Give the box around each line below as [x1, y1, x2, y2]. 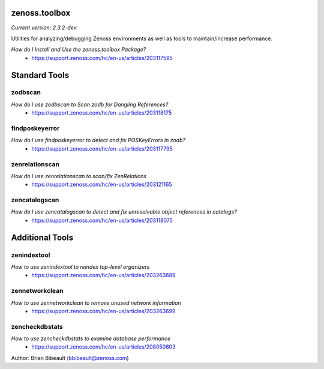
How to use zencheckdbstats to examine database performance [11, 335, 171, 342]
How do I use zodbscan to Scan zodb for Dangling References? [11, 101, 169, 108]
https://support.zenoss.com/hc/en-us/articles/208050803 [31, 343, 176, 350]
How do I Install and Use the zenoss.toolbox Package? [11, 46, 146, 53]
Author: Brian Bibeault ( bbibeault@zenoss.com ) [11, 354, 129, 361]
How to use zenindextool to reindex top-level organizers [11, 263, 150, 270]
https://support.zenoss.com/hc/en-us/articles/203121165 [31, 181, 172, 188]
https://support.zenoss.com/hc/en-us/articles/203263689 [31, 272, 176, 279]
